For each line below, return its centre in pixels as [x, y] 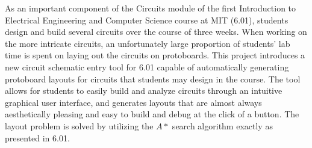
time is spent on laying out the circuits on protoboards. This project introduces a [155, 55]
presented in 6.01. [37, 137]
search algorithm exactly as [222, 125]
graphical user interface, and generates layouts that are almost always [133, 102]
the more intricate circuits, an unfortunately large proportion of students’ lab [148, 43]
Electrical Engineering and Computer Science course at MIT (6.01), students [147, 20]
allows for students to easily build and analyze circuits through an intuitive [144, 91]
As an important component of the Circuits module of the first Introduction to [151, 8]
